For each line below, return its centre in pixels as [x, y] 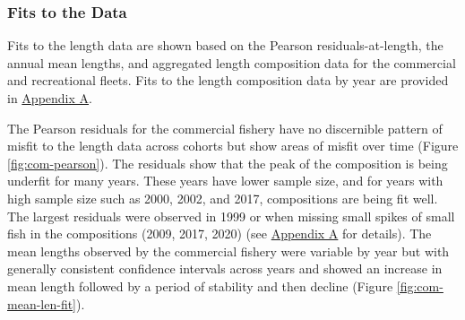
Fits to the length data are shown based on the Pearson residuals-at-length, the [225, 45]
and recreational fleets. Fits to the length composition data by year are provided [228, 80]
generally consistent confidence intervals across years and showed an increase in [225, 268]
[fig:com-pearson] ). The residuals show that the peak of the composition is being [228, 163]
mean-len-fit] [42, 303]
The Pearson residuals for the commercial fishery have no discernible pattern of [225, 128]
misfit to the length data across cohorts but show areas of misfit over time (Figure [233, 146]
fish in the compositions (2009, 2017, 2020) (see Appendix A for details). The [220, 234]
